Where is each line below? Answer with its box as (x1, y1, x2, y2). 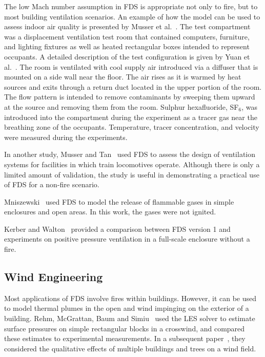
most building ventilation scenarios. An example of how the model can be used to (4, 11, 260, 22)
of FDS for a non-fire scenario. (4, 179, 99, 190)
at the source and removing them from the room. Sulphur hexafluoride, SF (4, 101, 239, 112)
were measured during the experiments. (4, 131, 128, 142)
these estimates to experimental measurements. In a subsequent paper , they (4, 333, 246, 344)
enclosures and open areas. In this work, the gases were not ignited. (4, 206, 216, 217)
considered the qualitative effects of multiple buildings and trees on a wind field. (4, 343, 256, 353)
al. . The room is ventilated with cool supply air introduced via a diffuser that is (4, 61, 258, 72)
